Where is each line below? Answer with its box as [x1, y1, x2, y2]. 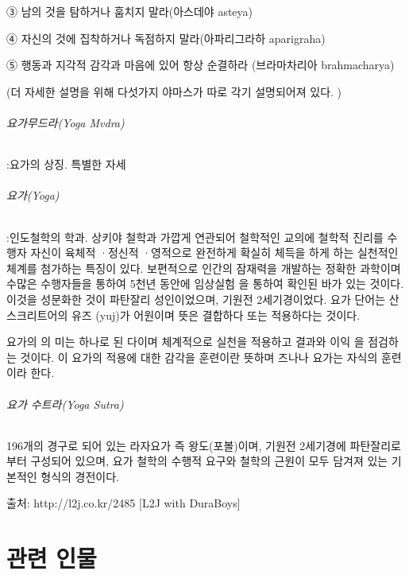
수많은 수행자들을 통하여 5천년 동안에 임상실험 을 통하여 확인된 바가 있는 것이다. [6, 275, 404, 292]
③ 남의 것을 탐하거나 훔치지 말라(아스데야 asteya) [6, 3, 253, 19]
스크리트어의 [6, 306, 68, 323]
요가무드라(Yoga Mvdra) [6, 114, 125, 130]
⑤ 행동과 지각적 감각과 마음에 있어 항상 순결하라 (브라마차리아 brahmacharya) [6, 56, 395, 73]
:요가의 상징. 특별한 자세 [6, 156, 126, 173]
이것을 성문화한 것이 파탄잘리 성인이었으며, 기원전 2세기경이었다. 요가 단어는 [6, 290, 386, 307]
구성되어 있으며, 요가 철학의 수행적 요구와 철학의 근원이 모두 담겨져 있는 [30, 453, 388, 469]
